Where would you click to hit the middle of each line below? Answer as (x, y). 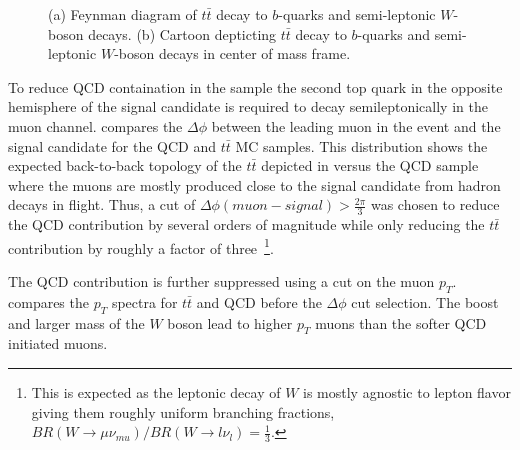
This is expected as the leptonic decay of (156, 392)
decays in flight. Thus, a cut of (102, 204)
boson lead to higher (230, 322)
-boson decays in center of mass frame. (232, 53)
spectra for (144, 301)
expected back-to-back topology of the (125, 165)
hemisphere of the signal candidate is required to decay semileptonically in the (248, 106)
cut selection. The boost (425, 301)
